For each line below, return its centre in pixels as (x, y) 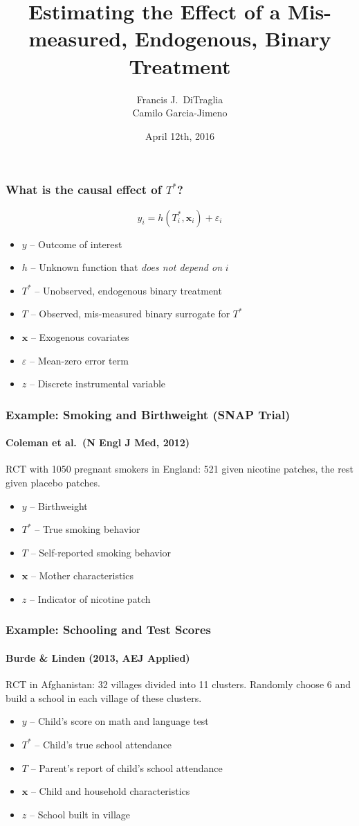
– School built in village (80, 814)
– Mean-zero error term (79, 360)
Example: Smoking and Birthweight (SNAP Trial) (148, 414)
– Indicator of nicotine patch (90, 598)
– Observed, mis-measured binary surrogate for (130, 314)
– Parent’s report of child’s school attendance (127, 767)
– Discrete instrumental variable (98, 384)
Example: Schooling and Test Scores (109, 630)
